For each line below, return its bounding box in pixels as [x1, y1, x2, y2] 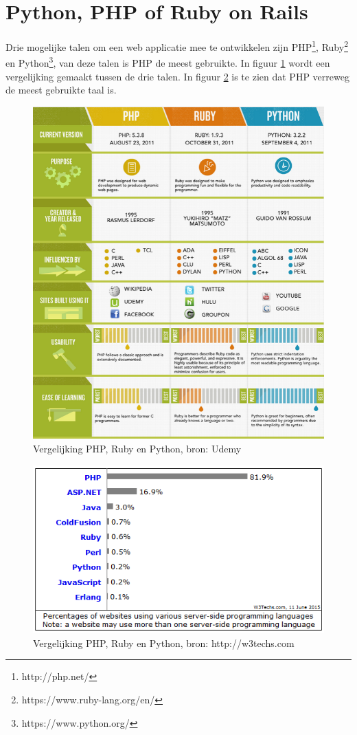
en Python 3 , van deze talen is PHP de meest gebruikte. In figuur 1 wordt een [5, 54, 330, 70]
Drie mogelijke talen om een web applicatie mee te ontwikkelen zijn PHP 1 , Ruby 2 [5, 38, 348, 54]
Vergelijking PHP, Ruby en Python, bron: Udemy [33, 441, 242, 455]
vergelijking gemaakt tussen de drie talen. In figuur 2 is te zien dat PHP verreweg [5, 69, 349, 83]
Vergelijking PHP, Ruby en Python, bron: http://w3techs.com [33, 635, 295, 650]
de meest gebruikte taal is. [5, 83, 117, 97]
